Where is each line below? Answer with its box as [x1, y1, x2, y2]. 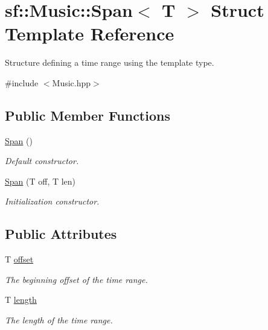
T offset [5, 253, 34, 265]
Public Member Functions [5, 106, 170, 124]
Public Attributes [5, 224, 117, 243]
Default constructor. [5, 154, 79, 167]
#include [5, 76, 39, 89]
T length [5, 293, 37, 306]
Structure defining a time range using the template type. [5, 56, 214, 69]
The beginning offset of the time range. [5, 273, 148, 285]
